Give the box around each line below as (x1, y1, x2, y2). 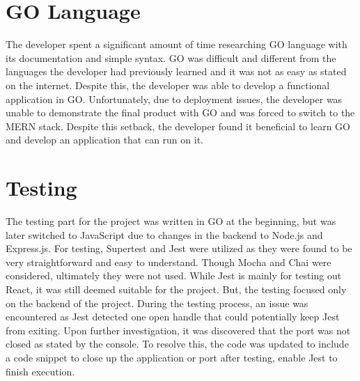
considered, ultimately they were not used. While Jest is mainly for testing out (6, 268, 342, 283)
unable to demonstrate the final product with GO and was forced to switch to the (6, 105, 355, 120)
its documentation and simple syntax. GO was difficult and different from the (6, 50, 336, 65)
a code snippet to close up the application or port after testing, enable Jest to (6, 350, 338, 364)
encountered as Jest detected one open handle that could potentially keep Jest (6, 309, 340, 324)
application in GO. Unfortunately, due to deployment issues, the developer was (6, 91, 343, 106)
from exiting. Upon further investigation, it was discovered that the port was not (6, 322, 351, 337)
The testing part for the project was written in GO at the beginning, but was (6, 214, 336, 228)
